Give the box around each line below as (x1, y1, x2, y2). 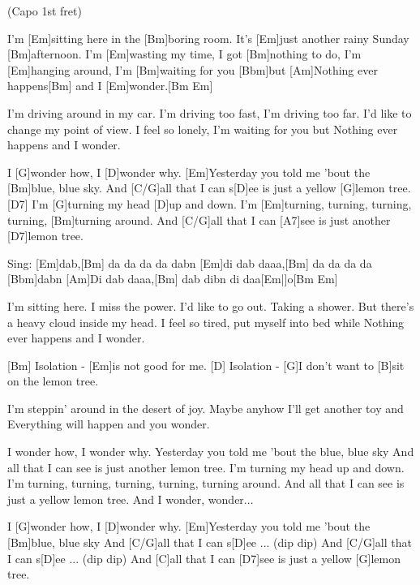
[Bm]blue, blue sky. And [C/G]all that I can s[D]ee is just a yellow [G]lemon (7, 179, 385, 196)
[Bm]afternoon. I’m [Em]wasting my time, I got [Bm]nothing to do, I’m (7, 45, 362, 62)
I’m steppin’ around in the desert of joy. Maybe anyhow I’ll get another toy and (7, 399, 404, 416)
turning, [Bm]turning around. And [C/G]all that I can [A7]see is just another (7, 211, 391, 228)
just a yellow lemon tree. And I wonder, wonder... (7, 490, 254, 507)
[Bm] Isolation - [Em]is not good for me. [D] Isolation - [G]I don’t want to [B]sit (7, 356, 405, 373)
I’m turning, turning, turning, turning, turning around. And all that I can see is (7, 475, 405, 492)
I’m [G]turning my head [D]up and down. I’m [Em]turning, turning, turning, (32, 195, 412, 212)
